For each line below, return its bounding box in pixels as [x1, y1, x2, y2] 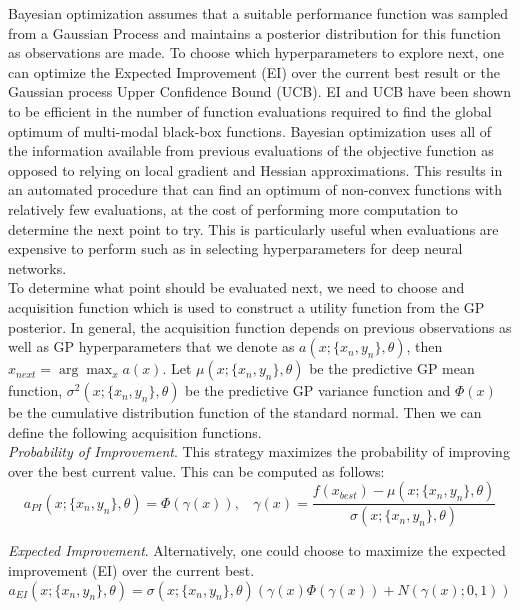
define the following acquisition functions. [8, 421, 262, 442]
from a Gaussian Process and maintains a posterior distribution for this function [8, 22, 501, 43]
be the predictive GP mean [309, 358, 475, 379]
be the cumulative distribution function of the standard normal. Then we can [8, 402, 482, 423]
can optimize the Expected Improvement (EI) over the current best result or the [8, 61, 500, 82]
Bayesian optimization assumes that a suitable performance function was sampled [8, 3, 509, 23]
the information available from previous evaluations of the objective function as [8, 140, 494, 161]
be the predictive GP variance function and [185, 380, 451, 401]
